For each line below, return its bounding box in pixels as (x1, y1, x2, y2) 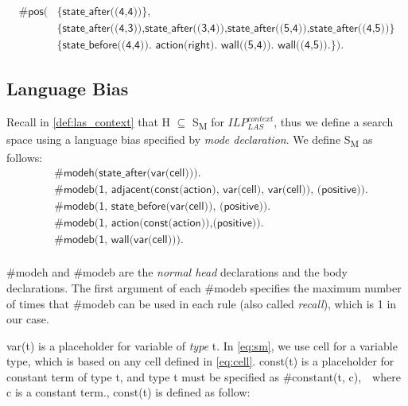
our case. (6, 311, 49, 327)
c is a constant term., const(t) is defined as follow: (6, 384, 251, 400)
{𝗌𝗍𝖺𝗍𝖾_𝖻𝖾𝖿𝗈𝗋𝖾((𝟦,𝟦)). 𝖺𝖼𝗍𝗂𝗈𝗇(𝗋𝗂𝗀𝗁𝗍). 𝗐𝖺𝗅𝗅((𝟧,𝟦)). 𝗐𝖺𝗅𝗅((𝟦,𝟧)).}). (56, 40, 344, 52)
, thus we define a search (274, 114, 394, 130)
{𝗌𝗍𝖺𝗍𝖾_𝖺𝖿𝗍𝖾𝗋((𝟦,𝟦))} (56, 6, 148, 18)
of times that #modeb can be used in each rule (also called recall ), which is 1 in (6, 295, 397, 311)
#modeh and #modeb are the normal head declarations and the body (6, 264, 348, 280)
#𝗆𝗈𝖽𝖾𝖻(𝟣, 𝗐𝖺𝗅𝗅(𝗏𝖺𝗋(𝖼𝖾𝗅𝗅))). (54, 234, 184, 246)
